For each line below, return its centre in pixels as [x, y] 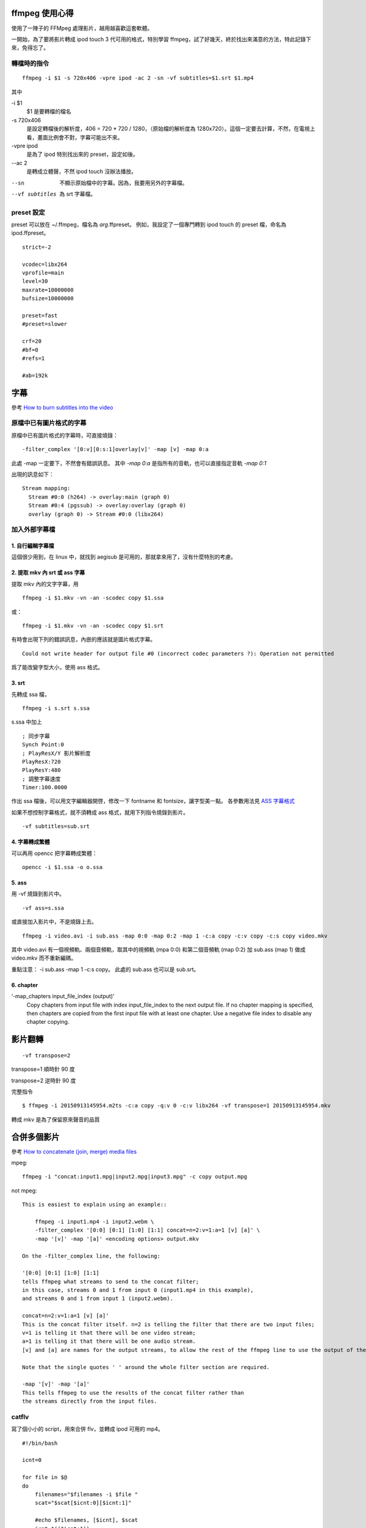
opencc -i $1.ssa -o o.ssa [63, 867]
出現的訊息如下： [33, 474]
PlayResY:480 [41, 770]
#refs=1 [34, 358]
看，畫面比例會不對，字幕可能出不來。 [75, 137]
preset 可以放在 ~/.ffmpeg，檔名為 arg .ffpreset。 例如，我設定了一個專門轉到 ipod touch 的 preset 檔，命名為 [149, 225]
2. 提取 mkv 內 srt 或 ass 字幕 [48, 573]
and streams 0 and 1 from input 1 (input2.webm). [98, 1298]
